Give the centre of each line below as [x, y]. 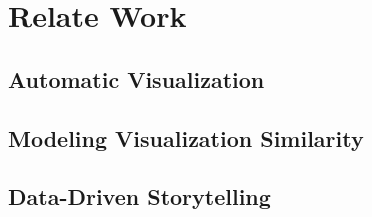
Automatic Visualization [136, 78]
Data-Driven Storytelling [139, 196]
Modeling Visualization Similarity [186, 137]
